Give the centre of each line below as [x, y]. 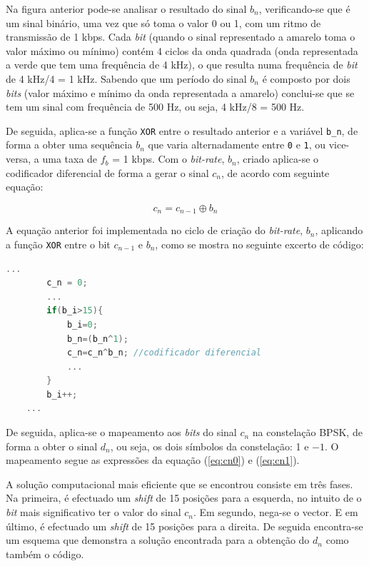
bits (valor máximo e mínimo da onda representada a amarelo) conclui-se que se [180, 92]
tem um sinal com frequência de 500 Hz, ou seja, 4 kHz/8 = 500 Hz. [155, 107]
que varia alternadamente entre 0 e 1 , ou [237, 145]
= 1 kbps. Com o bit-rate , [168, 159]
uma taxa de [70, 159]
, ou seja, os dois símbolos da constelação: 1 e [209, 446]
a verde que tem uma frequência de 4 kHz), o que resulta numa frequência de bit [182, 65]
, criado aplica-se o [278, 159]
